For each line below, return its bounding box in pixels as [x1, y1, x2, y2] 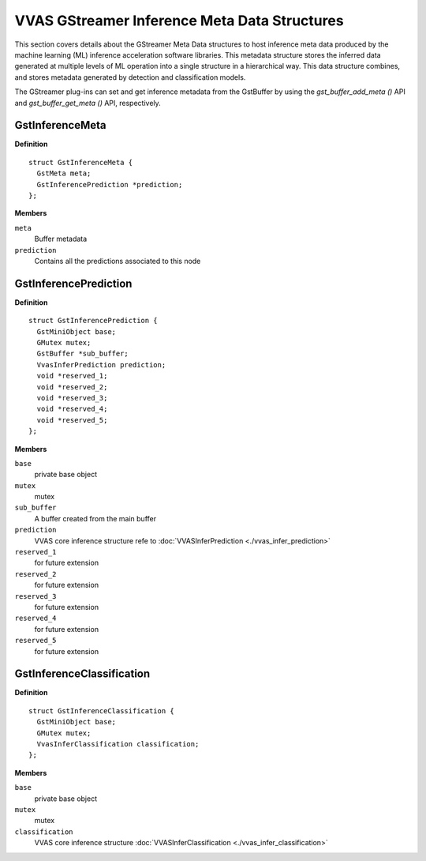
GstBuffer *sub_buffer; [36, 349, 129, 359]
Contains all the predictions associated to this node [34, 256, 201, 265]
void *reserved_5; [36, 415, 108, 424]
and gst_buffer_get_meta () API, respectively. [14, 98, 161, 107]
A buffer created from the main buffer [34, 513, 157, 523]
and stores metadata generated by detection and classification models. [14, 72, 246, 82]
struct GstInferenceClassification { [28, 706, 175, 715]
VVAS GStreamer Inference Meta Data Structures [14, 12, 344, 29]
